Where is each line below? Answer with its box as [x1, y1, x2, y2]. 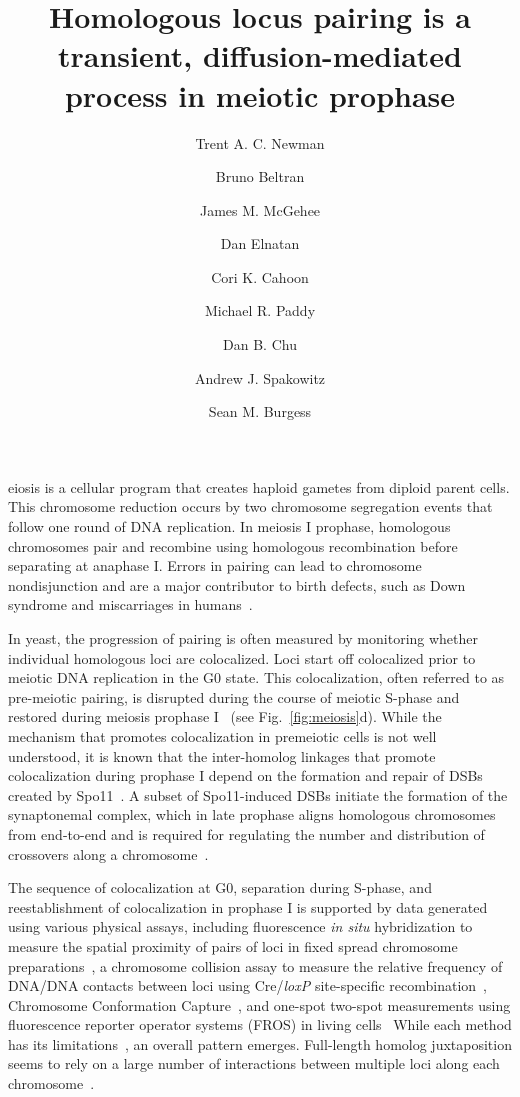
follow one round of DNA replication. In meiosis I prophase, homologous [8, 516, 451, 537]
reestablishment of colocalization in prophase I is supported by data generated [8, 896, 488, 917]
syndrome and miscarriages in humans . [8, 594, 253, 615]
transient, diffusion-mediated [58, 35, 462, 76]
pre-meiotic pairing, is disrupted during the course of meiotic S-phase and [8, 686, 460, 707]
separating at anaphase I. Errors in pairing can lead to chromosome [8, 555, 422, 576]
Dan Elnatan [220, 233, 300, 254]
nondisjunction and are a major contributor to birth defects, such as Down [8, 574, 466, 595]
